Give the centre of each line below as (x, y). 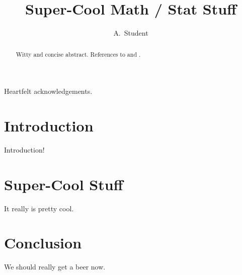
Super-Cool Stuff (64, 184)
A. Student (131, 33)
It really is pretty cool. (39, 208)
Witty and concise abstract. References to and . (78, 54)
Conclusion (43, 243)
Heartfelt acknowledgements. (48, 91)
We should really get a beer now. (55, 267)
